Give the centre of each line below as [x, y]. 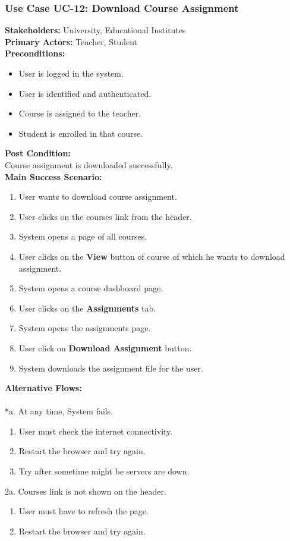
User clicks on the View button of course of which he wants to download [152, 256]
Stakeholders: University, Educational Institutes [95, 30]
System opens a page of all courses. [83, 236]
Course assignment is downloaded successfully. [89, 164]
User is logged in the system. [71, 73]
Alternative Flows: [43, 388]
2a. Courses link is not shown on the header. [86, 491]
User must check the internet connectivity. [96, 431]
